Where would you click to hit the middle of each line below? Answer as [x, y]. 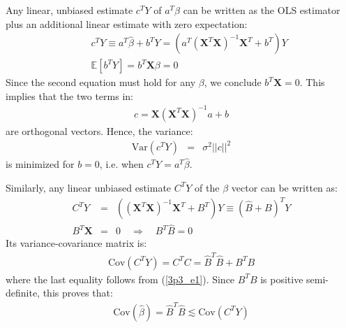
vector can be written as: [284, 187]
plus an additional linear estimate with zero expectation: [127, 23]
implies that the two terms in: [69, 95]
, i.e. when [121, 164]
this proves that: [78, 293]
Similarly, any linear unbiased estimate [89, 187]
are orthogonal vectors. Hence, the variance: [99, 130]
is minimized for [40, 164]
